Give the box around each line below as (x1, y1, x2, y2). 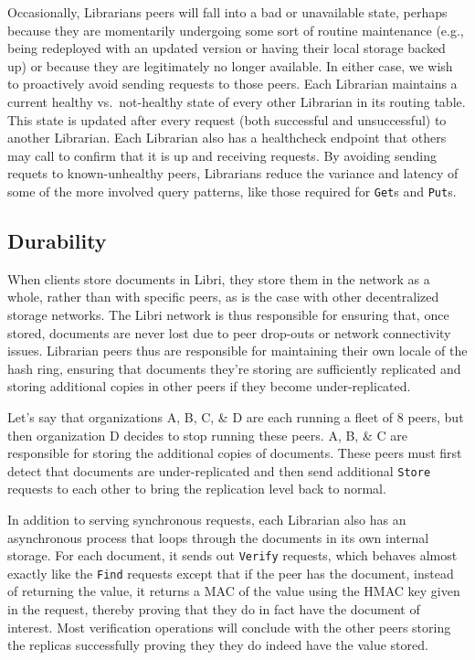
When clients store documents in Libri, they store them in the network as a (7, 269, 430, 288)
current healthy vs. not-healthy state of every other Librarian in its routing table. (7, 91, 466, 111)
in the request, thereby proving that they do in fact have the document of (7, 600, 420, 619)
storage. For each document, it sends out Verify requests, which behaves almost (7, 546, 458, 565)
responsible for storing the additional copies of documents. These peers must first (7, 443, 462, 463)
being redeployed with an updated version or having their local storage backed (7, 38, 446, 58)
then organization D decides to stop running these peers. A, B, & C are (7, 425, 407, 444)
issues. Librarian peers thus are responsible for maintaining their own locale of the (7, 341, 468, 360)
